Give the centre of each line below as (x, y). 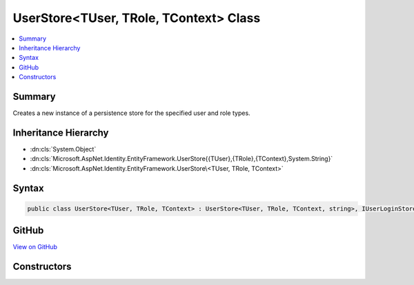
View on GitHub (35, 247)
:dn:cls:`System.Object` (63, 149)
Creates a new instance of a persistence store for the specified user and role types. (132, 113)
